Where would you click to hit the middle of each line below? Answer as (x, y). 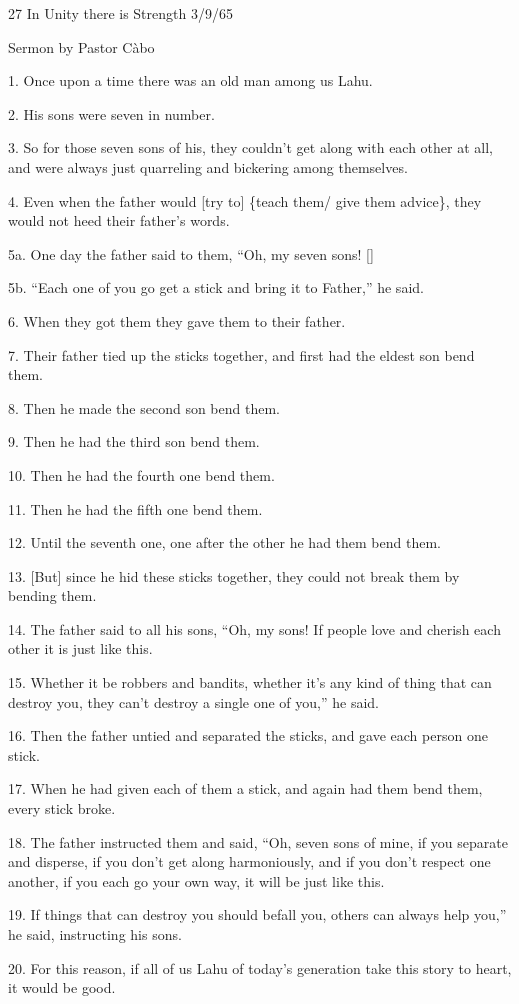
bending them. (52, 595)
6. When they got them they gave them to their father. (177, 320)
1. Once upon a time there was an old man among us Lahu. (190, 80)
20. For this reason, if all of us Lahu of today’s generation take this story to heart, (260, 967)
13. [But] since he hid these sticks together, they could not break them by (234, 575)
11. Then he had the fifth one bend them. (135, 508)
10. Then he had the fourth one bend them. (141, 474)
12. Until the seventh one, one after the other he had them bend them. (224, 542)
